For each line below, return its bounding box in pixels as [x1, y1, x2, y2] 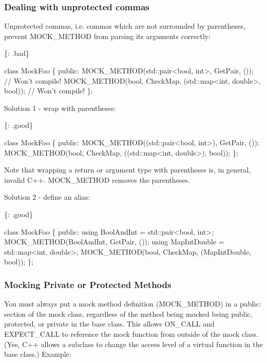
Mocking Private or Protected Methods [4, 278, 171, 291]
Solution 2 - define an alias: [4, 192, 90, 202]
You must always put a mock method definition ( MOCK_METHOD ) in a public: [4, 298, 261, 309]
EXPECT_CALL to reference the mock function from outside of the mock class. [4, 328, 258, 339]
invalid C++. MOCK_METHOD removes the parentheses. [4, 174, 190, 185]
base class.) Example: [4, 349, 71, 359]
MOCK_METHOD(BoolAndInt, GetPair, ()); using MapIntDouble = [4, 236, 224, 247]
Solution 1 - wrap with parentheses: [4, 102, 116, 113]
